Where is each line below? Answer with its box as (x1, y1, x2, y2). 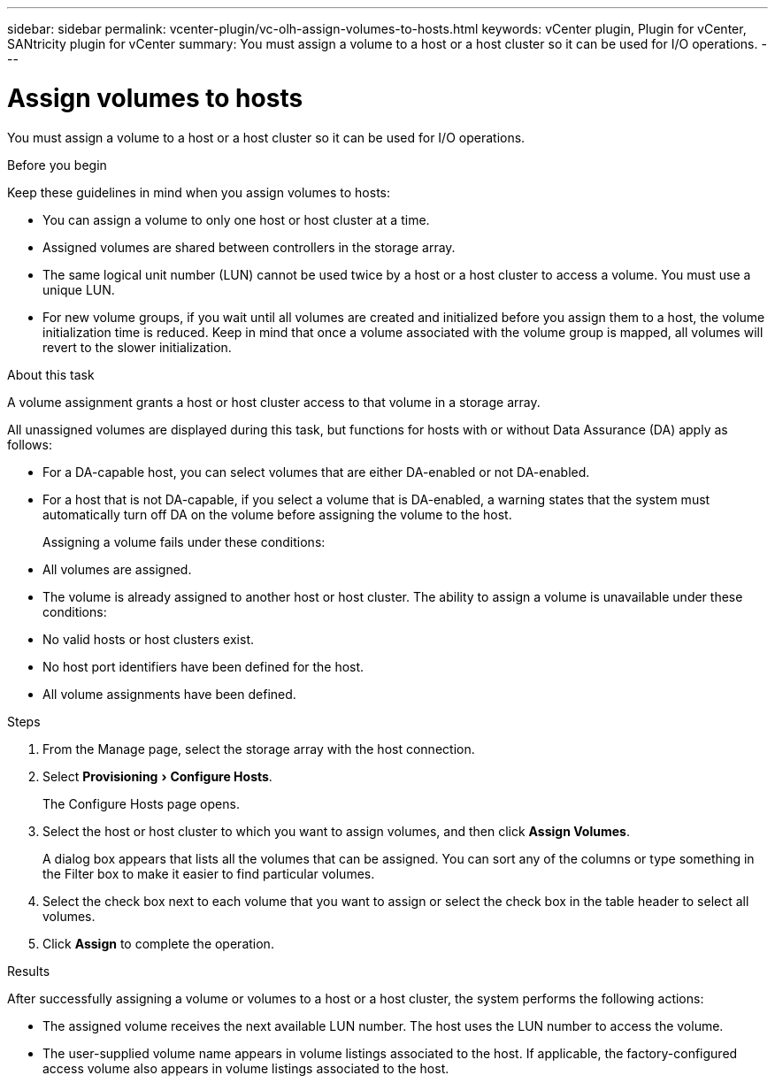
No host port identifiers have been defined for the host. (42, 658, 364, 674)
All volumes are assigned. (42, 561, 192, 577)
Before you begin (7, 157, 107, 173)
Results (7, 963, 50, 979)
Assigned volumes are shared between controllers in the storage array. (42, 239, 456, 255)
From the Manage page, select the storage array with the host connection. (42, 741, 475, 757)
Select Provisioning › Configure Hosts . (42, 768, 272, 784)
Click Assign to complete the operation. (42, 935, 274, 951)
